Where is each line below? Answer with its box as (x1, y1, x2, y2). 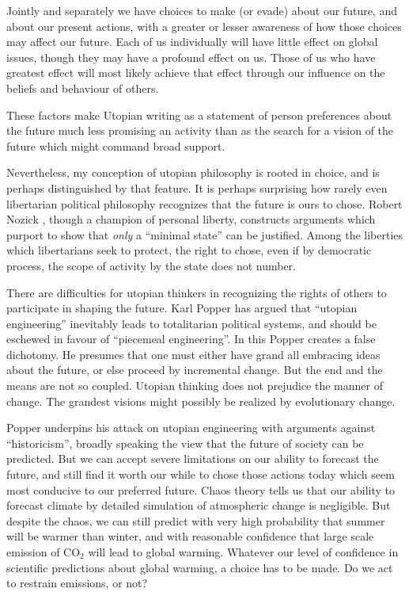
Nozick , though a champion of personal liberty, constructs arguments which (6, 211, 376, 227)
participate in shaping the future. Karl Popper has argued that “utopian (6, 300, 358, 316)
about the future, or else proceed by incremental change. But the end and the (6, 361, 383, 378)
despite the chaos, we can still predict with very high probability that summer (6, 512, 385, 529)
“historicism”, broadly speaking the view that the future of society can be (6, 434, 364, 451)
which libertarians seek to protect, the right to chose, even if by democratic (6, 242, 372, 258)
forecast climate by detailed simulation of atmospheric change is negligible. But (6, 497, 391, 514)
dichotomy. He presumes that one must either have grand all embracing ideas (6, 346, 381, 362)
